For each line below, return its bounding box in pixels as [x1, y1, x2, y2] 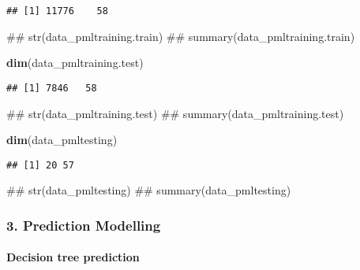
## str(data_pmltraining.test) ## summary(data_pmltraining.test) [6, 105, 344, 121]
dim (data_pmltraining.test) [6, 54, 144, 71]
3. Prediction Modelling [6, 215, 161, 235]
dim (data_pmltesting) [6, 131, 118, 148]
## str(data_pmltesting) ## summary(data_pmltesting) [6, 182, 291, 198]
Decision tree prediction [6, 249, 140, 265]
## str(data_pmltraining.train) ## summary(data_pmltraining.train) [6, 28, 355, 44]
